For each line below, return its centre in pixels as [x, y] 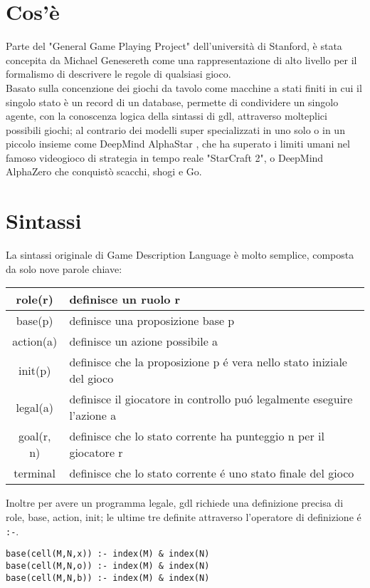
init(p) [35, 370]
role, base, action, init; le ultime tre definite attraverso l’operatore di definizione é [184, 516]
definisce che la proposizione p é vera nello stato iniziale [208, 362]
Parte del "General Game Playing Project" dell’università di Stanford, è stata [174, 46]
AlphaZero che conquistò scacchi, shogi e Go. [104, 171]
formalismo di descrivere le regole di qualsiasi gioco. [118, 74]
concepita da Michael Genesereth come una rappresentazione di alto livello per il [181, 60]
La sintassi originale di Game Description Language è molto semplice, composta [180, 255]
